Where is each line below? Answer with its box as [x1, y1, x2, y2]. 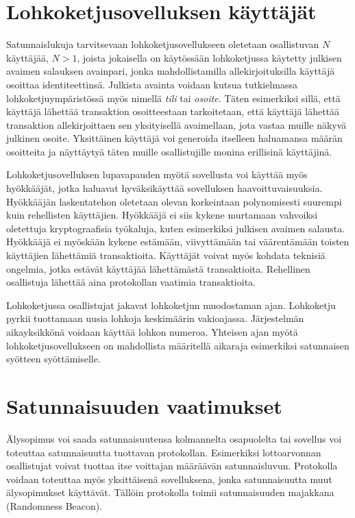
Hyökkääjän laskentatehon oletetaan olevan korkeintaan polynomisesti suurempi [6, 194, 342, 208]
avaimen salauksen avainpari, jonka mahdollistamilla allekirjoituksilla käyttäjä [6, 64, 335, 78]
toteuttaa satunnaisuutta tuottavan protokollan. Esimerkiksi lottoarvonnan [6, 445, 321, 459]
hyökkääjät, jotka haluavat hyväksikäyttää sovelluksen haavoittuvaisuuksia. [6, 181, 323, 195]
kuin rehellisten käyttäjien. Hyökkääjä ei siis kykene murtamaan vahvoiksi [6, 208, 318, 222]
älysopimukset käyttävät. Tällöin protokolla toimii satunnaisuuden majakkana [6, 485, 334, 500]
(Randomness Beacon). [6, 498, 103, 513]
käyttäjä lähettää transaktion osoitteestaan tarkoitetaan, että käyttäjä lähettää [6, 104, 340, 119]
